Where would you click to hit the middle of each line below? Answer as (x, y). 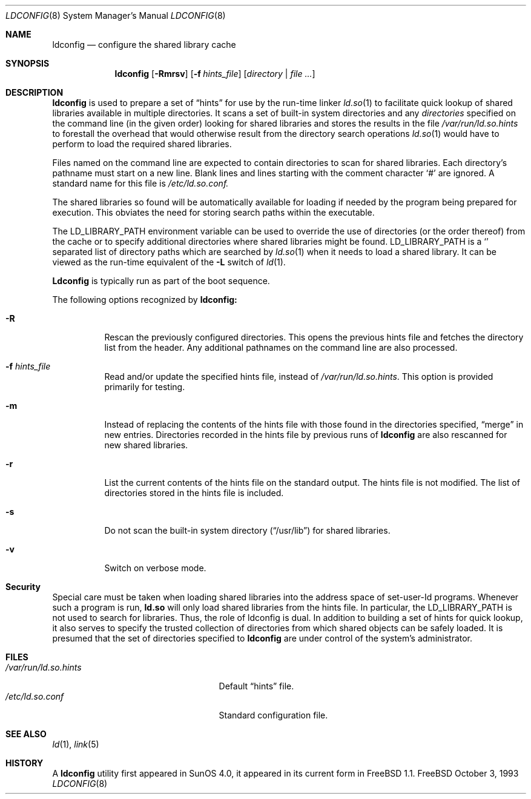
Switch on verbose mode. (155, 568)
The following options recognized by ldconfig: (145, 300)
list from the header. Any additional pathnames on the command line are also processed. (281, 347)
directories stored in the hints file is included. (194, 493)
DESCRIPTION (35, 92)
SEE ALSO (26, 734)
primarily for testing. (145, 387)
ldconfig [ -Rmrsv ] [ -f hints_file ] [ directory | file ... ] (215, 74)
